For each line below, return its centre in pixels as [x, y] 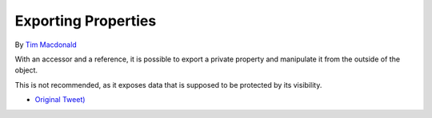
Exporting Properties [86, 21]
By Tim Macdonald [46, 45]
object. [26, 70]
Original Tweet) [60, 100]
